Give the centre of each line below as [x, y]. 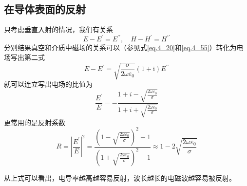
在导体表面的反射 [45, 9]
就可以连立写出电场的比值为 [48, 84]
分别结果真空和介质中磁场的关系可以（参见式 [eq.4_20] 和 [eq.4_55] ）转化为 [120, 47]
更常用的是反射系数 [35, 122]
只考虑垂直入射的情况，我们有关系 [58, 29]
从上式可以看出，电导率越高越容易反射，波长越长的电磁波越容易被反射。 [120, 178]
